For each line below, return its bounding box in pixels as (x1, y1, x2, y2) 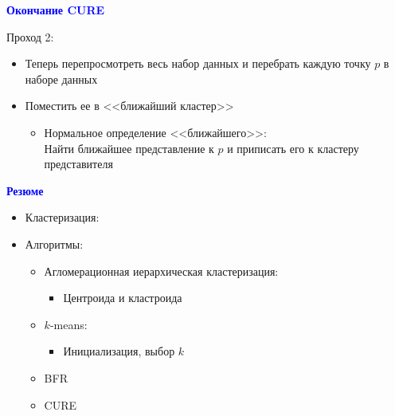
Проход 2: (6, 28, 54, 45)
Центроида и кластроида (63, 289, 182, 306)
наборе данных (25, 70, 98, 87)
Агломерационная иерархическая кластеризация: (44, 262, 279, 279)
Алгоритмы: (25, 235, 84, 252)
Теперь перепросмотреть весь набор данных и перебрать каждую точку (25, 55, 371, 72)
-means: (49, 316, 88, 332)
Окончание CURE (6, 2, 105, 18)
